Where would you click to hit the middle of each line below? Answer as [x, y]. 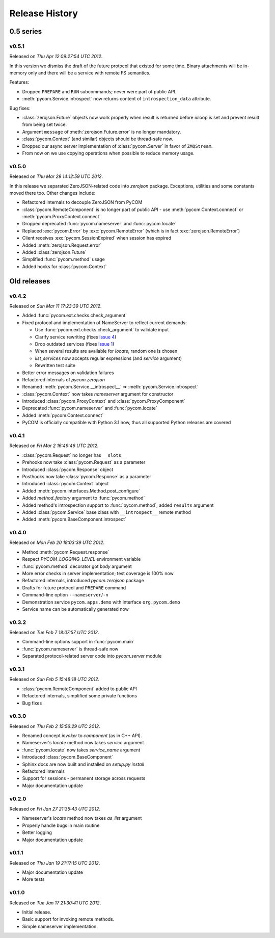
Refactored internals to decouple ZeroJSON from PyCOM [82, 202]
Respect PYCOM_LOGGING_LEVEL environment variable [81, 559]
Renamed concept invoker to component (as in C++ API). [82, 736]
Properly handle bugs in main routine [61, 825]
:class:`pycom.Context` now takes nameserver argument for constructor [98, 394]
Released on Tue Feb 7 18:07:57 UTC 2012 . [54, 633]
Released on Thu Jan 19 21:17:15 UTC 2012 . [55, 863]
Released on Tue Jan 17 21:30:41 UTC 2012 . [55, 903]
